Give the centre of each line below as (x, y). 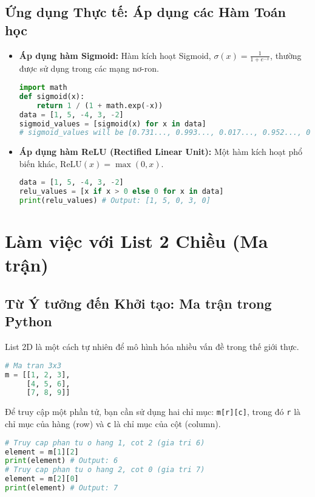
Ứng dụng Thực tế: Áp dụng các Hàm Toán (145, 12)
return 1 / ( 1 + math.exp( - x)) (100, 105)
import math (43, 88)
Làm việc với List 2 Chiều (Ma (137, 241)
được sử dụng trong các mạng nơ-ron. (89, 68)
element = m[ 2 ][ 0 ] (42, 479)
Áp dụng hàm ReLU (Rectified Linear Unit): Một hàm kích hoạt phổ (161, 152)
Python (29, 321)
